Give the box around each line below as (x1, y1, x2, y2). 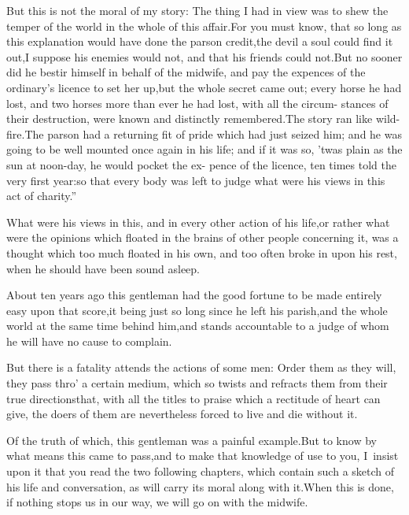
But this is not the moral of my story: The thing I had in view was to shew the (6, 2, 389, 18)
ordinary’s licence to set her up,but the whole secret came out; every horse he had (6, 79, 402, 95)
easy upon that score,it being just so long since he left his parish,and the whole (6, 302, 388, 318)
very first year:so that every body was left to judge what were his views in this (6, 172, 385, 188)
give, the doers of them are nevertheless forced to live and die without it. (6, 406, 358, 422)
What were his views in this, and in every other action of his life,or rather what (6, 213, 390, 230)
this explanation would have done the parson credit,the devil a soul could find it (6, 33, 393, 50)
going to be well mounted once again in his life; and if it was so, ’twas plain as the (6, 141, 403, 157)
